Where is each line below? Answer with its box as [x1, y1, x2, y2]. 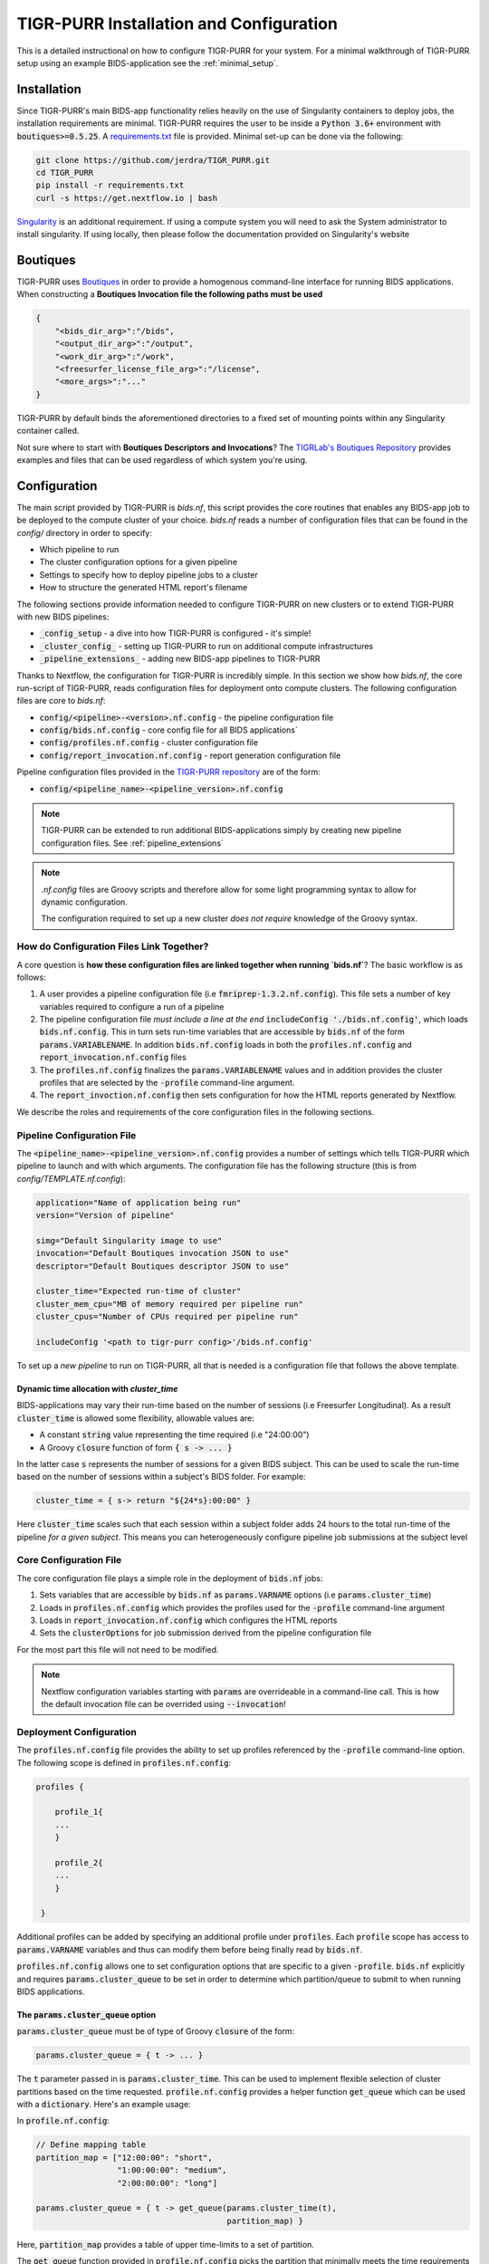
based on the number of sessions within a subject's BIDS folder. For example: [16, 1472, 306, 1482]
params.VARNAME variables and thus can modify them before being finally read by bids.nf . [16, 1943, 363, 1955]
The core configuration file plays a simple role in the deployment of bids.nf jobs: [16, 1572, 323, 1584]
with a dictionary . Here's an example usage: [16, 2099, 191, 2110]
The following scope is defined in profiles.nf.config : [16, 1757, 231, 1768]
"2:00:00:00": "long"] [116, 2178, 217, 2188]
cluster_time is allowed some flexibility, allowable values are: [16, 1413, 254, 1424]
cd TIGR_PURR [35, 168, 94, 177]
